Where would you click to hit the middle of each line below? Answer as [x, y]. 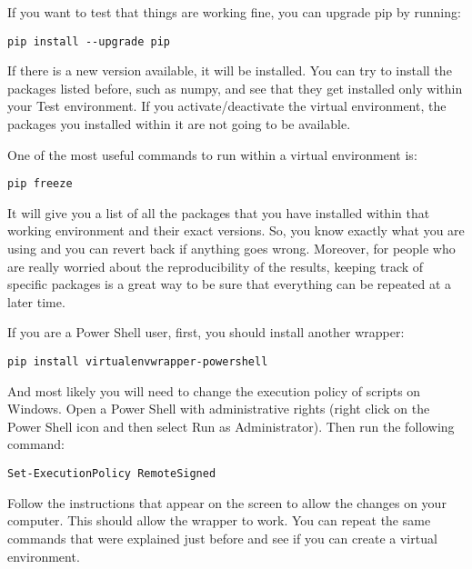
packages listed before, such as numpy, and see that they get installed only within [235, 88]
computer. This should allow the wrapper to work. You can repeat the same [219, 520]
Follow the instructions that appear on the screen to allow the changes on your [227, 502]
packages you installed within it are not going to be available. [179, 124]
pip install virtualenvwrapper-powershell [138, 362]
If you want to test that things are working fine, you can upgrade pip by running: [234, 12]
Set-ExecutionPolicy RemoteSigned [112, 474]
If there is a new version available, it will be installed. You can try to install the [230, 70]
